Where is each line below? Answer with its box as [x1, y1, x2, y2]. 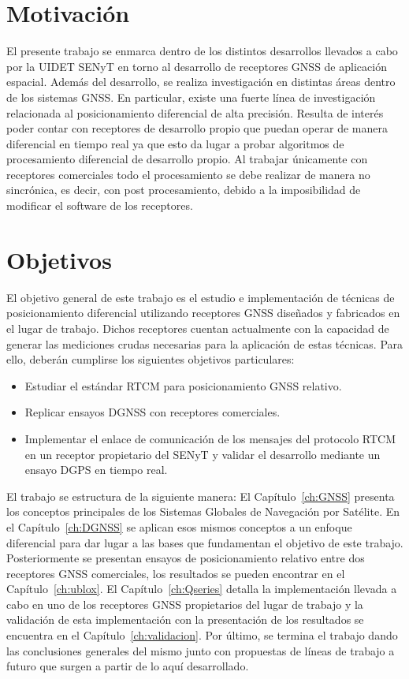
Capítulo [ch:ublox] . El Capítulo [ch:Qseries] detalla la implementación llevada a [6, 580, 397, 597]
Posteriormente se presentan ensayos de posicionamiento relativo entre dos [6, 550, 365, 566]
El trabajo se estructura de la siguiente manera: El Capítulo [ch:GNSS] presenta [6, 487, 395, 504]
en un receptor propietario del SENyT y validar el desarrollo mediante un [24, 446, 381, 462]
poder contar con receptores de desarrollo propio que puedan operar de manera [6, 120, 388, 136]
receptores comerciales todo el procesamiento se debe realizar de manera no [6, 166, 370, 182]
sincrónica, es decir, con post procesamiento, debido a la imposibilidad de [6, 181, 361, 198]
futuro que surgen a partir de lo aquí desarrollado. [6, 658, 249, 674]
